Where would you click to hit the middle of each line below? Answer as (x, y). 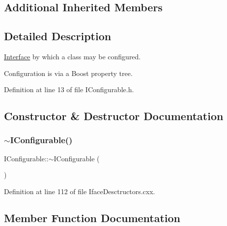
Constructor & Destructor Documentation (114, 116)
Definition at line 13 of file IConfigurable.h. (69, 89)
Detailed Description (58, 36)
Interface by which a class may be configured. (72, 56)
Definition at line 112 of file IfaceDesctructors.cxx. (80, 191)
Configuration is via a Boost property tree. (68, 73)
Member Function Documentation (92, 217)
